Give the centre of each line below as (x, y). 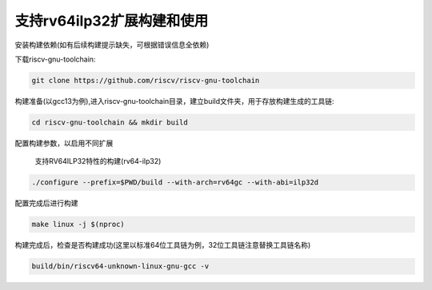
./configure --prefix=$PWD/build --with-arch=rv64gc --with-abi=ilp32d (175, 183)
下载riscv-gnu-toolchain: (55, 59)
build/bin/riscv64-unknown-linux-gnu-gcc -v (120, 266)
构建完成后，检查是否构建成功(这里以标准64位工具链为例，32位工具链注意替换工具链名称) (163, 245)
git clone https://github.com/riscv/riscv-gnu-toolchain (146, 80)
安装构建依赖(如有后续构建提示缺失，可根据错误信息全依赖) (112, 45)
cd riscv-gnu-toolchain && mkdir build (110, 122)
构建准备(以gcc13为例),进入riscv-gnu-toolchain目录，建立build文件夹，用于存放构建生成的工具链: (175, 101)
